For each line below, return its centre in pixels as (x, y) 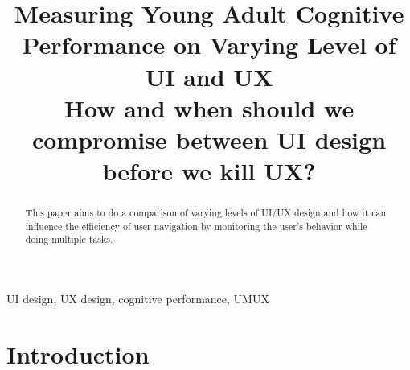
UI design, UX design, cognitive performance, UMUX (138, 299)
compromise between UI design (209, 139)
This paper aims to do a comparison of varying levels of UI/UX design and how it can (206, 213)
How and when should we (209, 107)
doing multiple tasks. (69, 239)
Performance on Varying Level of (209, 45)
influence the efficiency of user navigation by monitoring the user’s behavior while (196, 226)
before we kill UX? (209, 171)
